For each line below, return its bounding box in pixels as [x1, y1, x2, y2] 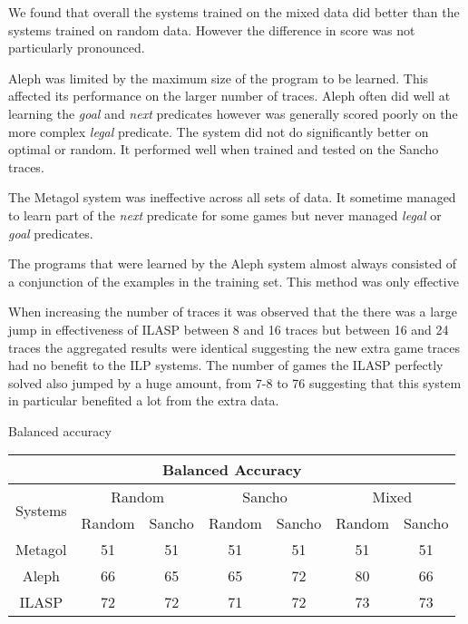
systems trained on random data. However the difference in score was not [8, 20, 415, 39]
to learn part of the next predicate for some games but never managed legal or [8, 205, 442, 224]
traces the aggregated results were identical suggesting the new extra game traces [8, 337, 460, 356]
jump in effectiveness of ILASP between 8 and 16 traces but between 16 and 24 [8, 319, 449, 338]
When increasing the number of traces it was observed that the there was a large [8, 302, 457, 321]
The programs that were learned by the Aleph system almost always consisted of [8, 254, 457, 273]
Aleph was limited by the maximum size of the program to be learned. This [8, 68, 429, 87]
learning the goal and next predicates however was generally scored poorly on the [8, 103, 458, 122]
